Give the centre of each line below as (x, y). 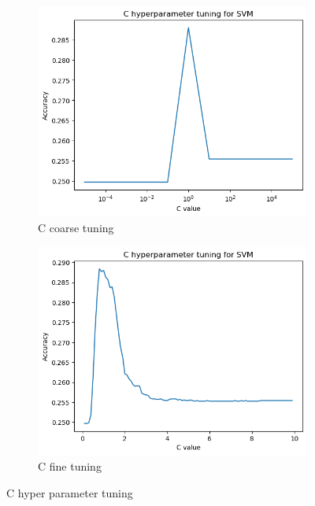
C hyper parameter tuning (70, 492)
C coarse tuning (76, 227)
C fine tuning (70, 466)
